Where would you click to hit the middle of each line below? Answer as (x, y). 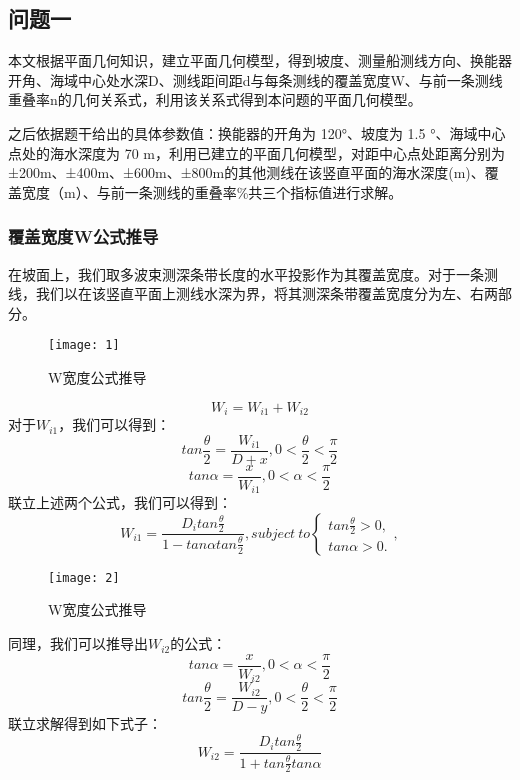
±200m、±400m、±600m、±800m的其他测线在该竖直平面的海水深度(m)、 (246, 172)
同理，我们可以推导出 (78, 643)
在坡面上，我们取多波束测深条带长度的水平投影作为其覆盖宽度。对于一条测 (253, 273)
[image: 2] (84, 577)
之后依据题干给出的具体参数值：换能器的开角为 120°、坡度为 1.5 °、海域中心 (257, 132)
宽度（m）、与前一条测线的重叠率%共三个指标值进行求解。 (212, 191)
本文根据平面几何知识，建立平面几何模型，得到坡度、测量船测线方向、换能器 (260, 60)
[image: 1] (84, 345)
